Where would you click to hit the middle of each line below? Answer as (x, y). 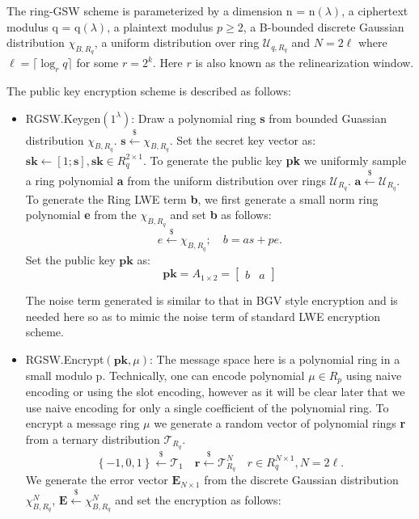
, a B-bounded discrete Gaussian (324, 26)
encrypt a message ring (83, 423)
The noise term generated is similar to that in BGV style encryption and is (212, 300)
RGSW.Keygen (63, 118)
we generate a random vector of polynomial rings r (280, 423)
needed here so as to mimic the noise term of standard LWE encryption (203, 316)
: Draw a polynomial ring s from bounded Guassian (259, 118)
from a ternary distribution (93, 439)
